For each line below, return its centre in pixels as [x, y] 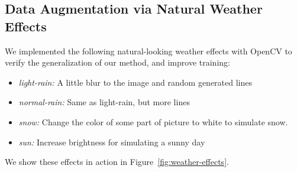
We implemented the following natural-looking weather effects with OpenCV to [148, 51]
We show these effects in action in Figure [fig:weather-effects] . [117, 162]
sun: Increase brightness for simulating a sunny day [112, 142]
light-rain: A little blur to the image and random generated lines [135, 82]
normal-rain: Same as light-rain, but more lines [104, 102]
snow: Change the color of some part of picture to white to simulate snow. [153, 121]
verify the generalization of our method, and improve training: [117, 62]
